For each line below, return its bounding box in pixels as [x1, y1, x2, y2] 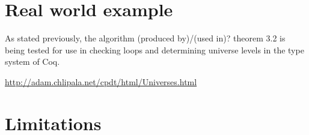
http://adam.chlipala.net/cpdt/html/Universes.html [5, 75, 197, 88]
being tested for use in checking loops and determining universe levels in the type [5, 43, 304, 56]
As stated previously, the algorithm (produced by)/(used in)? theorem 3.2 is [5, 32, 286, 44]
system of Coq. [5, 55, 60, 68]
